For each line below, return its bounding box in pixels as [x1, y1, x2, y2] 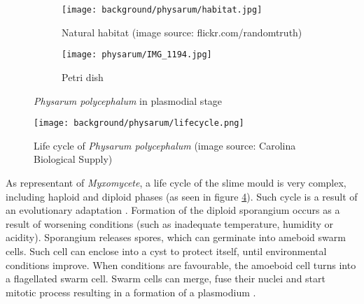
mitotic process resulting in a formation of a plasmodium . [6, 284, 256, 299]
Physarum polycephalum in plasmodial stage [34, 93, 223, 108]
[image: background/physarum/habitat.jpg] [62, 5, 262, 15]
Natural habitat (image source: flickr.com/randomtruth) [62, 24, 302, 39]
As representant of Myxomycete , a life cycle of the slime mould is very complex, [6, 175, 346, 189]
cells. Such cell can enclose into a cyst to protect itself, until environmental [6, 243, 327, 258]
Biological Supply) [34, 152, 113, 166]
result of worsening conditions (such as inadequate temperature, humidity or [6, 216, 334, 231]
